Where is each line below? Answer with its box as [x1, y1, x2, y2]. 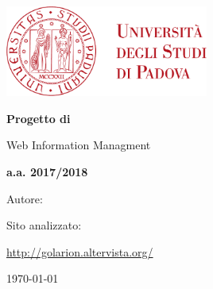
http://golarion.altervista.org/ [6, 243, 153, 260]
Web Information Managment [6, 137, 151, 153]
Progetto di [6, 110, 71, 126]
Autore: [6, 190, 43, 206]
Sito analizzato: [6, 217, 82, 233]
